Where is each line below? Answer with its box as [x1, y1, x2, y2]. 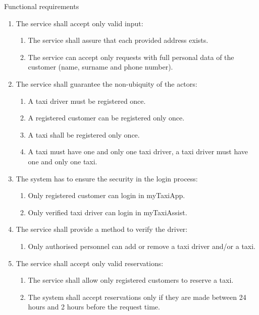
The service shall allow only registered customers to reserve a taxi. [28, 275, 234, 285]
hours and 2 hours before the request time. [28, 301, 160, 312]
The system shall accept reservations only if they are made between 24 [28, 291, 246, 302]
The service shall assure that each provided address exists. [28, 35, 209, 45]
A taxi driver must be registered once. [28, 95, 146, 106]
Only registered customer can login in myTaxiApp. [28, 190, 185, 201]
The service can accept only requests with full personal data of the [28, 51, 234, 62]
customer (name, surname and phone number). [28, 61, 173, 72]
